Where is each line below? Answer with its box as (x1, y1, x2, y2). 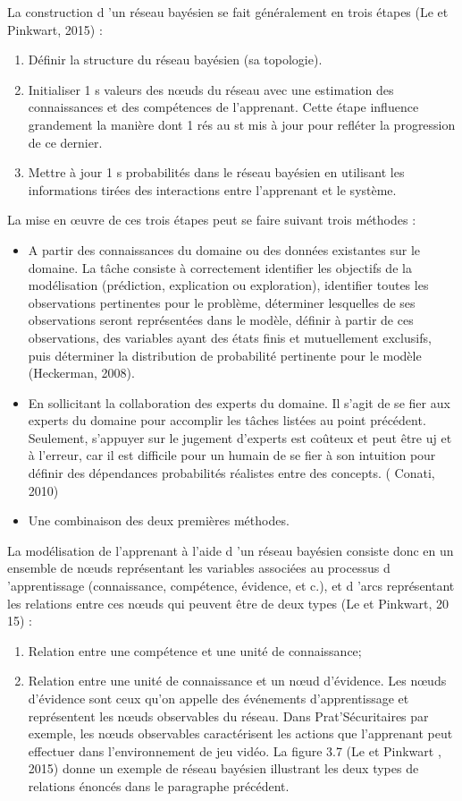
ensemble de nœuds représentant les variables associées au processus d (7, 558, 391, 577)
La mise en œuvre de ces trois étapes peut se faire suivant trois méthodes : (7, 210, 416, 229)
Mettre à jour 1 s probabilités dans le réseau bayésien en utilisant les (28, 163, 405, 182)
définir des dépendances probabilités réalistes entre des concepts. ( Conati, (28, 464, 435, 482)
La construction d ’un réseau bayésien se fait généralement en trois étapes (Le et (7, 3, 449, 21)
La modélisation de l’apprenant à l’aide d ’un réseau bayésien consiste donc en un (7, 541, 454, 559)
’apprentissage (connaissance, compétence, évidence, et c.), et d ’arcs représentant (7, 576, 455, 595)
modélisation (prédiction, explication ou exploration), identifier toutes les (28, 276, 429, 294)
